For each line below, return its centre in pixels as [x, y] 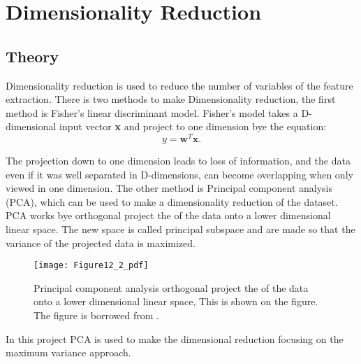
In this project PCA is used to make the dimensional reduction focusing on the [175, 338]
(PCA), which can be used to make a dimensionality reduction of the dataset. [172, 201]
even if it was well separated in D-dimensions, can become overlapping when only [179, 174]
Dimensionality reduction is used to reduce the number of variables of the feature [179, 85]
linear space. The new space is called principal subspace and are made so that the [180, 229]
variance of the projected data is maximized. [101, 243]
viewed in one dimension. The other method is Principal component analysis [169, 188]
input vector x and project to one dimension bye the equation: [193, 126]
